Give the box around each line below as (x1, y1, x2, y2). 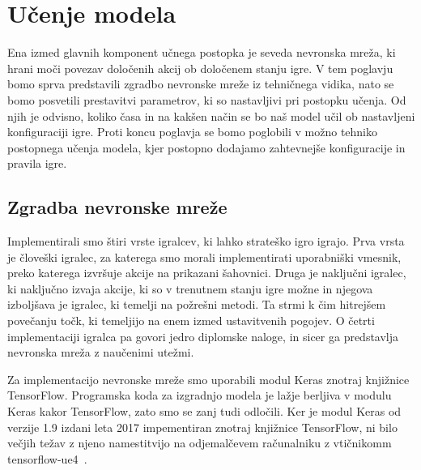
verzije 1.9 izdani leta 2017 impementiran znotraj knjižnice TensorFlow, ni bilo (7, 418, 398, 435)
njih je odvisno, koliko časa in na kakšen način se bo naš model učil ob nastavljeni (7, 107, 415, 124)
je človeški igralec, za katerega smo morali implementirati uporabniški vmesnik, (7, 248, 402, 265)
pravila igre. (7, 155, 67, 172)
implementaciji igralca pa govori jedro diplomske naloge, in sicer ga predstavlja (7, 327, 399, 344)
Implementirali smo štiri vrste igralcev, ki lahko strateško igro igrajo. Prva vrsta (7, 233, 405, 250)
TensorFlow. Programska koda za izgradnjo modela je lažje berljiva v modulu (7, 387, 392, 404)
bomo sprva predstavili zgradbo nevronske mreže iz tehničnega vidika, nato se (7, 75, 394, 92)
